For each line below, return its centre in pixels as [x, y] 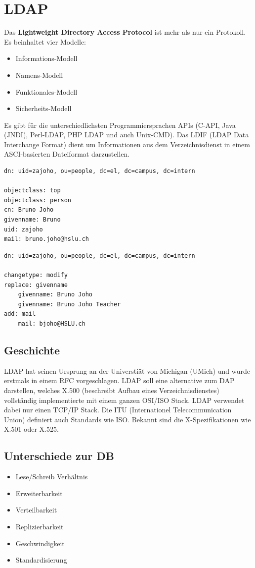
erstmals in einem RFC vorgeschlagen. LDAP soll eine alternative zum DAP [119, 380]
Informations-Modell [46, 58]
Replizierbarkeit [40, 526]
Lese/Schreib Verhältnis [52, 477]
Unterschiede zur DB [59, 456]
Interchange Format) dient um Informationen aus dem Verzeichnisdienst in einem [127, 144]
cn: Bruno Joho [29, 210]
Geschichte [32, 350]
